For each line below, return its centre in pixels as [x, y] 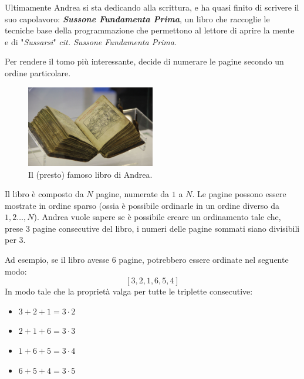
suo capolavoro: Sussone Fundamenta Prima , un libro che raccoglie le [137, 18]
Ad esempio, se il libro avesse [57, 260]
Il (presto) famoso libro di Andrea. [90, 174]
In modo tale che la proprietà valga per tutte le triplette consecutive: [129, 291]
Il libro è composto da [44, 194]
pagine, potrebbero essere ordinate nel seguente [204, 260]
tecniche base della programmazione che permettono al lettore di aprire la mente [150, 30]
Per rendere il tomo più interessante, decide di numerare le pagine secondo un [144, 61]
